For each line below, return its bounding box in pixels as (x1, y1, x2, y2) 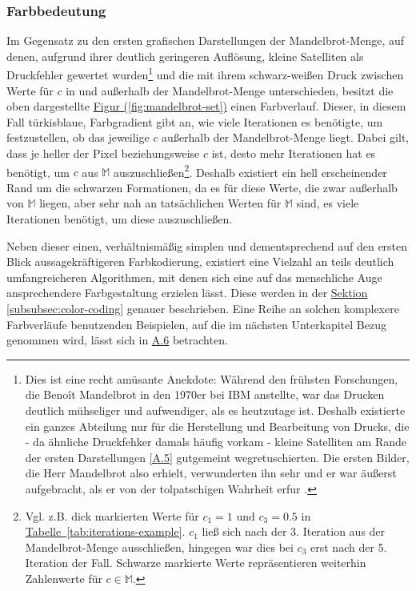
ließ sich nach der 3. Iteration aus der (202, 523, 386, 540)
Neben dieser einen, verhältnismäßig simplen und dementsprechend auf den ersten (6, 237, 408, 254)
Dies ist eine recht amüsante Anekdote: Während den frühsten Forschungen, (25, 370, 398, 387)
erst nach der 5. (310, 538, 387, 555)
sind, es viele (296, 195, 359, 211)
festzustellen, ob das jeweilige (6, 129, 150, 146)
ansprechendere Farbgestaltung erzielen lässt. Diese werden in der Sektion (6, 284, 368, 301)
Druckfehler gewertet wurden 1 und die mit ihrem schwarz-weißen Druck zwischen (6, 64, 404, 83)
